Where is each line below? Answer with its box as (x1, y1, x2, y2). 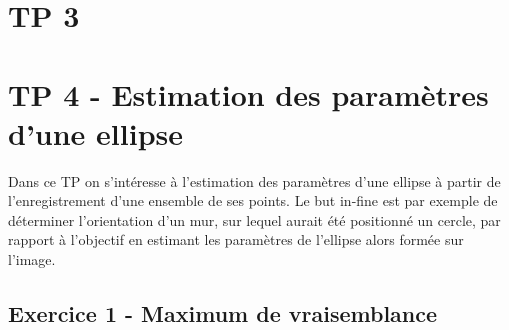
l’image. (8, 249, 56, 270)
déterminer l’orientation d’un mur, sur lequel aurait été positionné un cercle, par (8, 209, 501, 230)
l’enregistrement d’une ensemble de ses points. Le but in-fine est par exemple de (8, 190, 498, 211)
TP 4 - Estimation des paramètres (8, 73, 489, 114)
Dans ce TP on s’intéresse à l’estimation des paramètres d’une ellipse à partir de (8, 170, 501, 191)
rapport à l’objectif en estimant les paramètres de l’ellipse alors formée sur (8, 229, 464, 250)
